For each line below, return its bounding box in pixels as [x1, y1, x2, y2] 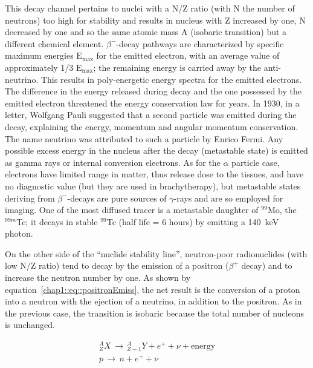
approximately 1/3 [5, 61, 74, 73]
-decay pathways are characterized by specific [116, 37, 284, 50]
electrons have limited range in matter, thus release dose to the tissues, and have [5, 168, 304, 180]
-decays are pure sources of [67, 191, 167, 204]
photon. [5, 227, 33, 240]
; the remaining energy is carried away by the [93, 61, 261, 73]
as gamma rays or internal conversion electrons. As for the [5, 156, 221, 168]
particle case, [231, 156, 280, 168]
